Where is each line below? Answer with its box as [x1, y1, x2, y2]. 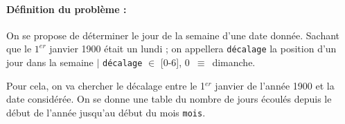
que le [6, 41, 32, 56]
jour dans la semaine [6, 55, 94, 70]
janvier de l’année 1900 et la [215, 78, 335, 92]
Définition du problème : [6, 1, 127, 16]
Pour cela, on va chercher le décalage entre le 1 [6, 78, 205, 92]
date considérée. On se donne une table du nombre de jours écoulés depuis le [6, 92, 332, 106]
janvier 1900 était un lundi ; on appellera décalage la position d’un [49, 41, 337, 56]
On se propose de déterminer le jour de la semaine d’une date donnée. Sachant [6, 28, 340, 42]
